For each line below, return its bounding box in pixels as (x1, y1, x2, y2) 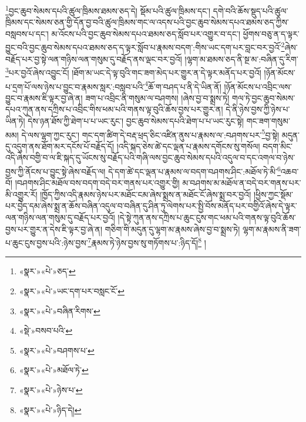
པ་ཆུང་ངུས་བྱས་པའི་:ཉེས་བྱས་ (5, 236, 88, 248)
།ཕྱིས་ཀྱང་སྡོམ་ (253, 188, 294, 200)
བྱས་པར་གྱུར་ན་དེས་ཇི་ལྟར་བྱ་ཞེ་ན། (5, 222, 103, 235)
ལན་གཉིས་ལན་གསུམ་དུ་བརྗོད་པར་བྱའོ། (5, 211, 115, 224)
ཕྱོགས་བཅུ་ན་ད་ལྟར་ (243, 27, 300, 39)
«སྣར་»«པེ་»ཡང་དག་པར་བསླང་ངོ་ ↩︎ (19, 285, 125, 297)
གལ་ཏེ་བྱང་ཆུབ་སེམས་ (231, 91, 295, 104)
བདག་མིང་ (263, 139, 292, 152)
